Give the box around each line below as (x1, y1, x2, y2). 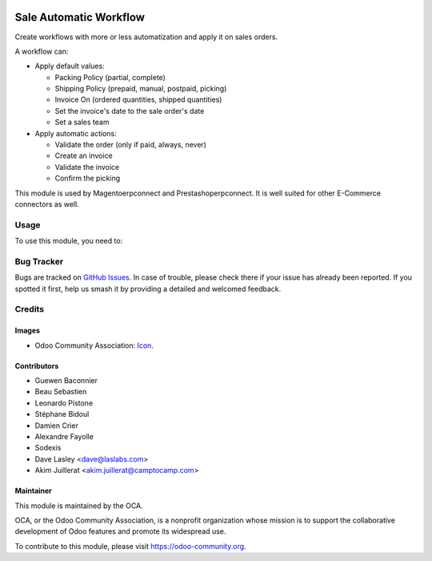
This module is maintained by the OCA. (14, 501, 143, 511)
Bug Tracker (14, 256, 64, 267)
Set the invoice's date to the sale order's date (54, 106, 205, 115)
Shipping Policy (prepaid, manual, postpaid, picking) (54, 84, 227, 94)
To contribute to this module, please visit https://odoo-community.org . (14, 541, 247, 551)
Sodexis (34, 443, 62, 453)
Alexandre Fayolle (34, 431, 94, 441)
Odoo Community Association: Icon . (34, 341, 154, 350)
